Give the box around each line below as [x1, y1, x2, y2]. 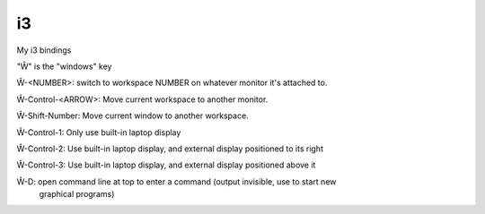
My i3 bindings [16, 45, 72, 56]
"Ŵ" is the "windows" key [16, 61, 112, 72]
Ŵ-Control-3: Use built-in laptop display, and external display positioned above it [16, 159, 316, 170]
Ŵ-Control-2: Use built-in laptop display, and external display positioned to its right [16, 143, 323, 154]
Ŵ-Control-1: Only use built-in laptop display [16, 126, 181, 138]
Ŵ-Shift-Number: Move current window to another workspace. [16, 110, 249, 121]
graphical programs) [39, 189, 115, 200]
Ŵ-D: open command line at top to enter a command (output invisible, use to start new [16, 175, 337, 187]
